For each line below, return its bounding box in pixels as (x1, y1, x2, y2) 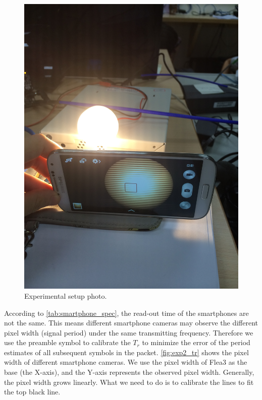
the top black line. (4, 386, 61, 397)
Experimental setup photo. (24, 290, 107, 301)
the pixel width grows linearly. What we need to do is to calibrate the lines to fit (4, 376, 254, 387)
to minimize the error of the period (142, 337, 250, 348)
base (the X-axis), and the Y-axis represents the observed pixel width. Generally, (4, 367, 254, 377)
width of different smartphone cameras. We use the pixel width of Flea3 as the (4, 357, 247, 367)
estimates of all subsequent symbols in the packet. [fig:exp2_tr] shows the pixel (4, 347, 249, 357)
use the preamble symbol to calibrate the (4, 337, 131, 348)
